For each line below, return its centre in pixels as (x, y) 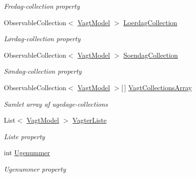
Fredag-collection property (42, 6)
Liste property (24, 136)
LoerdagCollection (151, 22)
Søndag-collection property (43, 71)
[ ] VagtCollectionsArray (157, 87)
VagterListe (90, 120)
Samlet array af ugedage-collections (56, 104)
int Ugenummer (27, 153)
